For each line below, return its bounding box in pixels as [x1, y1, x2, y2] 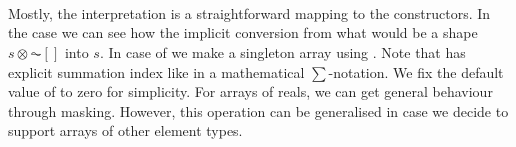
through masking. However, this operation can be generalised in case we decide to [8, 100, 509, 121]
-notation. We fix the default [328, 61, 504, 82]
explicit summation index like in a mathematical [8, 61, 305, 82]
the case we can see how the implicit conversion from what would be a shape [8, 22, 478, 43]
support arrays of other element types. [8, 120, 243, 141]
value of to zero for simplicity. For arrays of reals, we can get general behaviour [8, 81, 493, 102]
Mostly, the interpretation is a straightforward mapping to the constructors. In [8, 2, 491, 23]
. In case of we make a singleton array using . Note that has [99, 41, 466, 62]
